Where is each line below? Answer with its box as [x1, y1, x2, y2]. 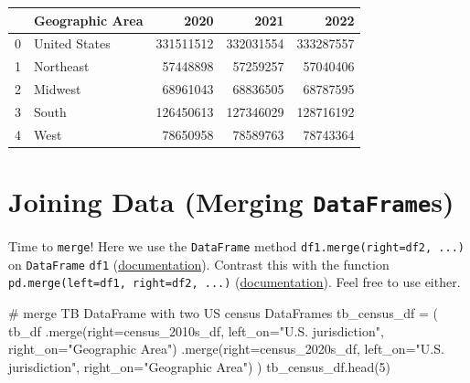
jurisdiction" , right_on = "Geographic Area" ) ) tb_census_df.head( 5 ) [8, 356, 391, 376]
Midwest [34, 80, 81, 99]
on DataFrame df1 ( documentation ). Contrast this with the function [8, 254, 390, 273]
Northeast [34, 57, 90, 76]
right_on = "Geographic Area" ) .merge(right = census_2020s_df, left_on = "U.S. [8, 339, 444, 358]
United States [34, 34, 111, 53]
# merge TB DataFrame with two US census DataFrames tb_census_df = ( [8, 303, 439, 323]
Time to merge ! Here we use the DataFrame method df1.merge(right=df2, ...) [8, 237, 465, 256]
